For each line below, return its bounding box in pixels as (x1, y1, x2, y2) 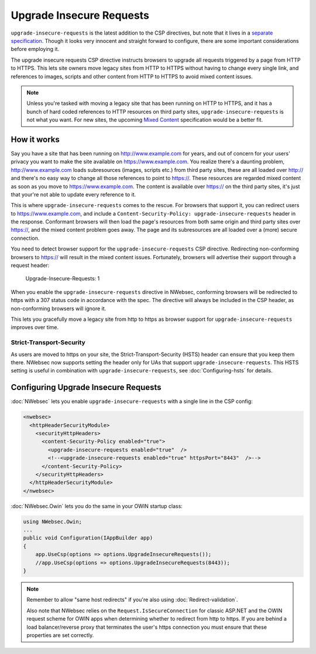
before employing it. (11, 46, 60, 53)
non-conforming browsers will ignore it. (11, 305, 107, 312)
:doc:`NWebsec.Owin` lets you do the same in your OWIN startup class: (11, 502, 183, 510)
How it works (11, 134, 60, 144)
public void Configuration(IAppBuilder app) (23, 534, 153, 541)
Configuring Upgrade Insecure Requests (11, 382, 162, 392)
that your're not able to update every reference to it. (11, 191, 136, 198)
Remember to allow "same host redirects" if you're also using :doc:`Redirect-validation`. (26, 596, 238, 604)
